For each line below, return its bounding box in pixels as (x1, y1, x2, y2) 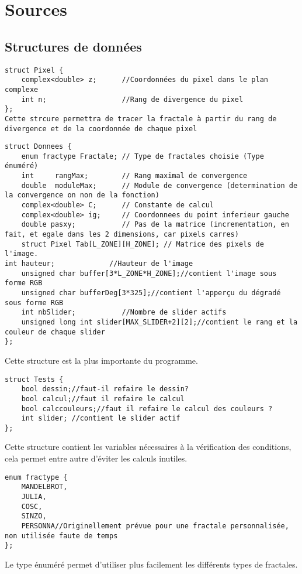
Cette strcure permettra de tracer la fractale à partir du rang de (5, 114, 277, 123)
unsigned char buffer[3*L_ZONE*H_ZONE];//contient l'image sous (21, 269, 277, 278)
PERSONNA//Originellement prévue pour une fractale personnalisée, (21, 521, 289, 530)
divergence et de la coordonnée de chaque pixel (5, 124, 197, 133)
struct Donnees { (5, 142, 72, 151)
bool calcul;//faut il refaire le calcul (21, 394, 185, 403)
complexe (5, 85, 39, 94)
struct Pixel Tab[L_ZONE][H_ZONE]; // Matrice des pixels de (21, 240, 264, 248)
